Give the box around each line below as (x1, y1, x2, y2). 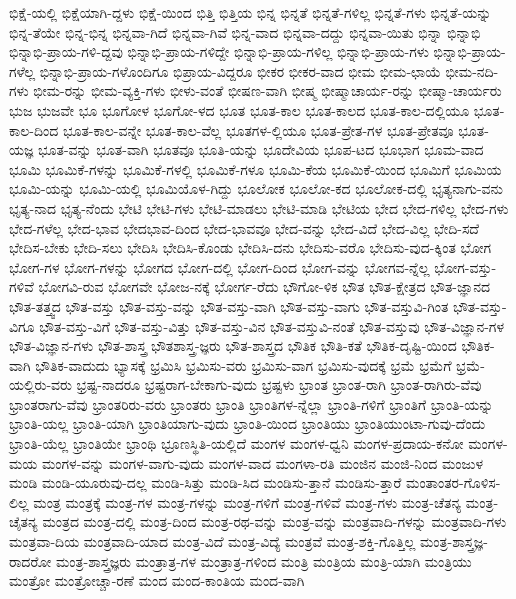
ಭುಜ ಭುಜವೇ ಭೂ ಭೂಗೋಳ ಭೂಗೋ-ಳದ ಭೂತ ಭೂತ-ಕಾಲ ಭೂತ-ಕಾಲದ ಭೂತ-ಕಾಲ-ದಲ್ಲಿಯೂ (9, 99, 470, 120)
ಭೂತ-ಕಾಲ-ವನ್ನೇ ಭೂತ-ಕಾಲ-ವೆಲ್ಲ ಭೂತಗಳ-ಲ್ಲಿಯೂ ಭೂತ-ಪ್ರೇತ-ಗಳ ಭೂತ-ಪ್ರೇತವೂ (62, 119, 454, 140)
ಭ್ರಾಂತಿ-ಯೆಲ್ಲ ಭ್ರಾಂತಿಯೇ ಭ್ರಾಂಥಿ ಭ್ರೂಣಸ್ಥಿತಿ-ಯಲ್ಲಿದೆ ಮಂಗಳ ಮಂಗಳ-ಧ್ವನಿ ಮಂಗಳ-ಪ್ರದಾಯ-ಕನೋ (9, 433, 464, 454)
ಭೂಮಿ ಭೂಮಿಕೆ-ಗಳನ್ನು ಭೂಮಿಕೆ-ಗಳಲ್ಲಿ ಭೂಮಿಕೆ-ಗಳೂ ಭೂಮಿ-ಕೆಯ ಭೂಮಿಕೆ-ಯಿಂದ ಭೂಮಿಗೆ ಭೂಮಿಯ (9, 158, 502, 179)
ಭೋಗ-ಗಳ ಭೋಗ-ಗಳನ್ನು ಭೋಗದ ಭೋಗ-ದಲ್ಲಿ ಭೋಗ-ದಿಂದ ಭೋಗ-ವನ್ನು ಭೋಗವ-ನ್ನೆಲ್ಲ (9, 256, 430, 277)
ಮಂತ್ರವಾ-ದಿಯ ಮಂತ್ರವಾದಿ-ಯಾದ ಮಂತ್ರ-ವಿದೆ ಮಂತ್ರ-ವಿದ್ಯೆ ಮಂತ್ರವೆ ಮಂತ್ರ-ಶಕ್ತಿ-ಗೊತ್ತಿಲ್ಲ (9, 531, 416, 552)
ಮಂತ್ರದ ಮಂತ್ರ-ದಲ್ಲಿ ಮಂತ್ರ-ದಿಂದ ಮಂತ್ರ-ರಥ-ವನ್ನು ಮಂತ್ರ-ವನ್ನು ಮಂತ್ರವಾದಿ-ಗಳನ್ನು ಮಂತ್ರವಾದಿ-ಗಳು (42, 511, 507, 532)
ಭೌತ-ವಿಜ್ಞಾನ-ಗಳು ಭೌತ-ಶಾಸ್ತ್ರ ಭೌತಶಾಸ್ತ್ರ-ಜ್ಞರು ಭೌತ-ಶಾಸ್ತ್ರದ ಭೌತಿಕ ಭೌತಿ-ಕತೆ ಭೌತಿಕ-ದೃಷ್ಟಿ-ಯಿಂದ (9, 335, 457, 356)
